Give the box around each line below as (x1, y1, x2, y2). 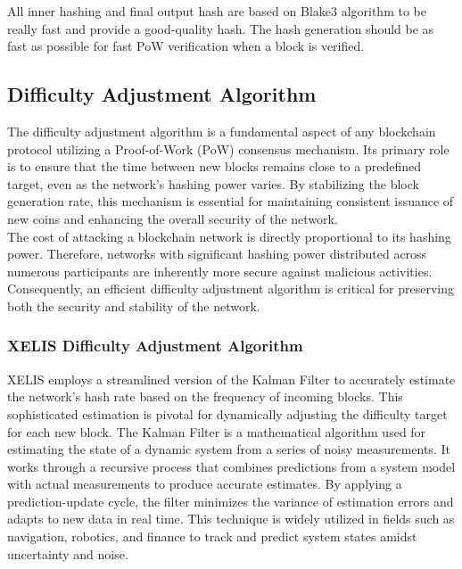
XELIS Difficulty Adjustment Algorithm (7, 334, 303, 357)
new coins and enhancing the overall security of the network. (7, 209, 338, 227)
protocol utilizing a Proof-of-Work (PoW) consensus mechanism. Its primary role (7, 139, 450, 158)
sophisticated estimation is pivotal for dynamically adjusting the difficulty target (7, 404, 448, 423)
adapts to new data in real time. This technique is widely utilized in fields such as (7, 509, 455, 528)
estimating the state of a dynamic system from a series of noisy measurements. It (7, 440, 450, 458)
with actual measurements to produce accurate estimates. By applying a (7, 474, 402, 493)
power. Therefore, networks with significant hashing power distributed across (7, 244, 427, 263)
